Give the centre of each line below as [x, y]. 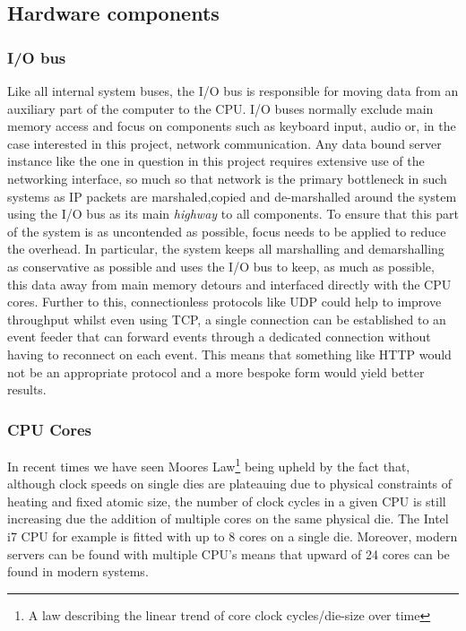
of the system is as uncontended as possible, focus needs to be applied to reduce [227, 231]
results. [27, 389]
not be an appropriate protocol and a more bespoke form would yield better [216, 372]
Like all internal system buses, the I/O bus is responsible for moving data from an [233, 91]
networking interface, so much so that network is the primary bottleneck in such [227, 178]
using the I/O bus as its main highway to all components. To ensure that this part [233, 214]
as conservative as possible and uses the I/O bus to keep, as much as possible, [221, 266]
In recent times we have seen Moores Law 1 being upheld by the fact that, [209, 464]
